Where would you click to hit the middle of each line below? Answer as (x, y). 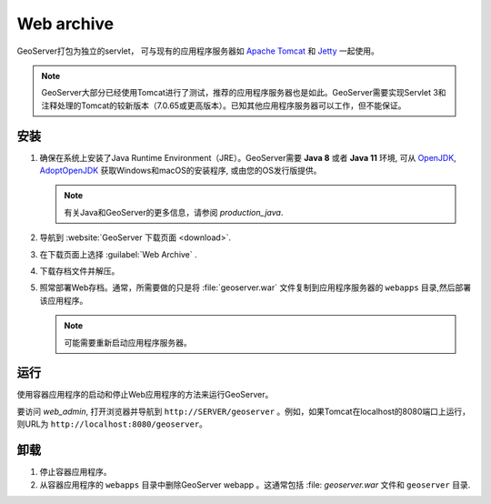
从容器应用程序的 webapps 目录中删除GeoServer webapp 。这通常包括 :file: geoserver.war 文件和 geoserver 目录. (255, 484)
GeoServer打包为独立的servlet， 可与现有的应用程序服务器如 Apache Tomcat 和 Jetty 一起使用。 (198, 51)
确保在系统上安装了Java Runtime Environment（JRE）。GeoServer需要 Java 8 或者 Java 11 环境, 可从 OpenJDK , (248, 157)
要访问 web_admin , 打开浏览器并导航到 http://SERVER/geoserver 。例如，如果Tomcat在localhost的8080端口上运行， (243, 411)
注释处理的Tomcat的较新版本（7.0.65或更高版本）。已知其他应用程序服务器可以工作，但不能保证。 (224, 106)
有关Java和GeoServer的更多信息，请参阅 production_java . (174, 212)
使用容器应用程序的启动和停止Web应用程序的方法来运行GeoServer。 (145, 395)
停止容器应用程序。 (75, 472)
